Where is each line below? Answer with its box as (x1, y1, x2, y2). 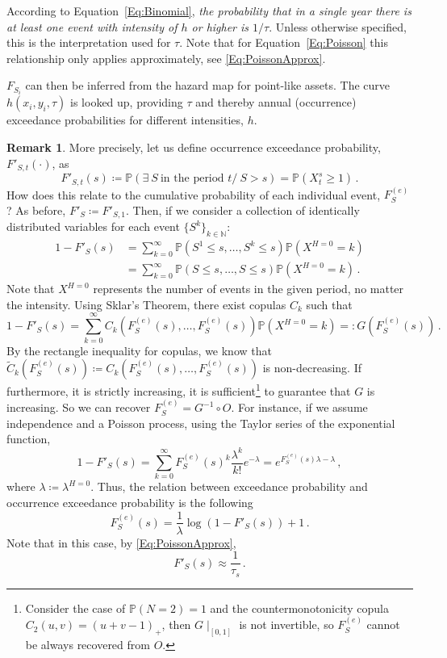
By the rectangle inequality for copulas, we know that (6, 342, 272, 358)
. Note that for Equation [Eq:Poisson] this (179, 34, 388, 51)
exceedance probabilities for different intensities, (6, 111, 244, 128)
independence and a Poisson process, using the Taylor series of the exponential (6, 414, 395, 431)
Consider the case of (25, 599, 126, 616)
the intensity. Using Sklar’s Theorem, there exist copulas (6, 295, 286, 312)
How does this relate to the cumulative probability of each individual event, (6, 186, 381, 203)
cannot (366, 616, 400, 633)
